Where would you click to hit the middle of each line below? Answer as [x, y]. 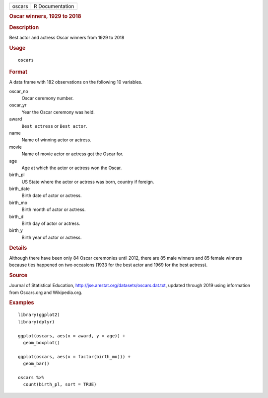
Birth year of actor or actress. [52, 237]
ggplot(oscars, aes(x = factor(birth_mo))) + [74, 356]
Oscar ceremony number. [48, 98]
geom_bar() [36, 364]
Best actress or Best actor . [55, 126]
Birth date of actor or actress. [52, 196]
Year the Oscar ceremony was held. [58, 112]
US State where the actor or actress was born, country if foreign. [88, 182]
